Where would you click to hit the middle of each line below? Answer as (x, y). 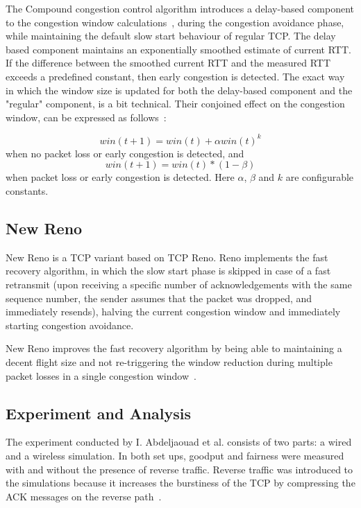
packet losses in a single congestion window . (101, 375)
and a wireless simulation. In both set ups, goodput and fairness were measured (175, 455)
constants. (27, 191)
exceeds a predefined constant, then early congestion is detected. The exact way (175, 76)
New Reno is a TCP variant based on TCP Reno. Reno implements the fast (167, 257)
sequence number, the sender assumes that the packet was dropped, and (159, 298)
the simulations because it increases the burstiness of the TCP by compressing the (180, 483)
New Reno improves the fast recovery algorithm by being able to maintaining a (174, 348)
